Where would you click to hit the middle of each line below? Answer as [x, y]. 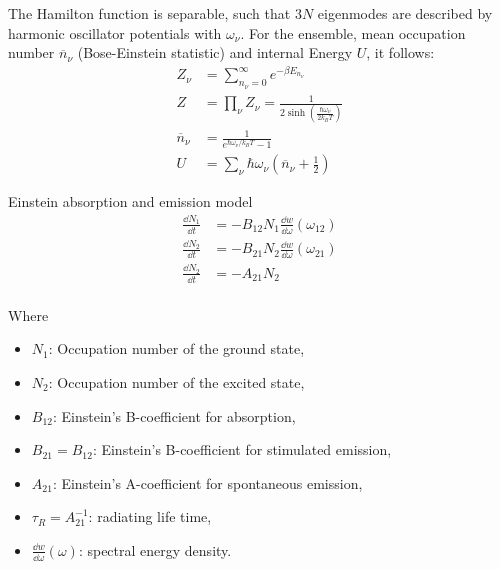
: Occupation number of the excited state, [176, 381]
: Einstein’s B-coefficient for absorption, [174, 415]
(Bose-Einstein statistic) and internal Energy [215, 52]
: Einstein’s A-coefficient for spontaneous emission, [207, 482]
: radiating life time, [150, 516]
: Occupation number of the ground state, [176, 348]
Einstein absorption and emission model [130, 201]
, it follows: [400, 52]
